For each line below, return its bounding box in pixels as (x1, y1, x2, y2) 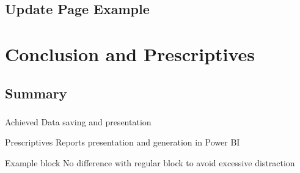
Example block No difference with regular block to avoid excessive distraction (5, 156, 295, 169)
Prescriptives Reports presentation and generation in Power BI (5, 136, 240, 149)
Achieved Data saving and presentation (5, 115, 152, 128)
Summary (5, 83, 67, 102)
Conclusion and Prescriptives (5, 41, 255, 66)
